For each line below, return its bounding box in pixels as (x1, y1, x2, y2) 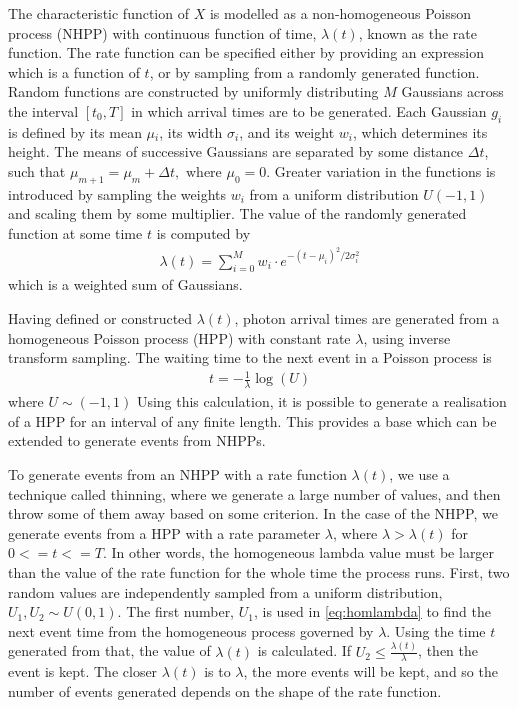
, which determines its (352, 121, 488, 142)
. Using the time (386, 620, 486, 641)
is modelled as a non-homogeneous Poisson (209, 3, 472, 23)
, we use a (389, 463, 450, 484)
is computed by (156, 222, 251, 243)
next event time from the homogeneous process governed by (8, 620, 374, 641)
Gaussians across (401, 81, 504, 102)
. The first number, (117, 601, 235, 622)
